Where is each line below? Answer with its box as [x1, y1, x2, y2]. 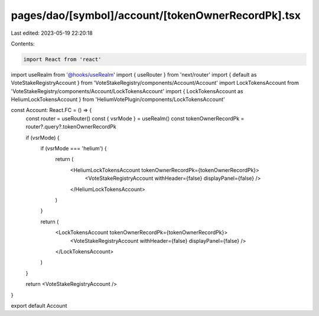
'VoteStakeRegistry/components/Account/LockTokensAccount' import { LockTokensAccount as [11, 87, 243, 94]
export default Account [11, 302, 67, 309]
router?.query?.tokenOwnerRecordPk [25, 123, 116, 130]
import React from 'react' [23, 56, 102, 62]
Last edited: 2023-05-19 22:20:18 [11, 29, 93, 37]
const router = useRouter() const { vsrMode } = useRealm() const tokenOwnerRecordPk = [25, 115, 245, 122]
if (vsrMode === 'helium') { [40, 145, 107, 152]
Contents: [11, 40, 35, 47]
